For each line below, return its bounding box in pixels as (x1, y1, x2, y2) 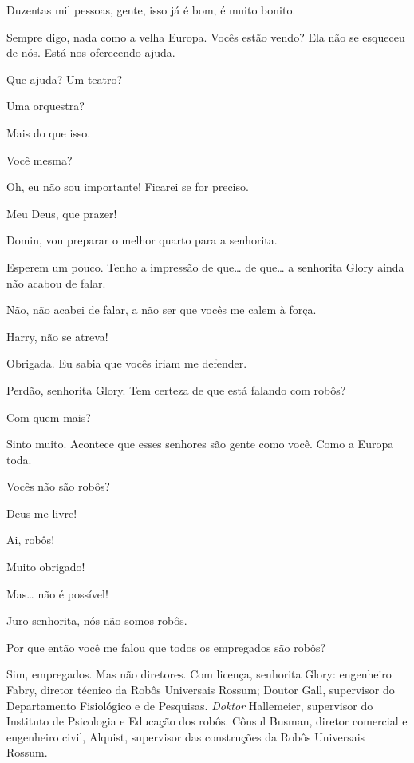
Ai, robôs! (6, 531, 55, 548)
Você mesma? (6, 151, 73, 168)
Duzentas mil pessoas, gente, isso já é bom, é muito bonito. (6, 2, 296, 18)
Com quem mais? (6, 408, 91, 425)
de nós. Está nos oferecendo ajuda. (6, 44, 175, 61)
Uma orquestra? (6, 97, 85, 114)
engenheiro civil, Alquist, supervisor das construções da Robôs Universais (6, 728, 365, 745)
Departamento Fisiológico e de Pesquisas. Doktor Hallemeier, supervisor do (6, 697, 373, 713)
